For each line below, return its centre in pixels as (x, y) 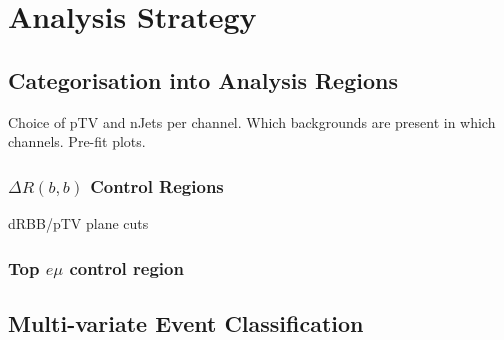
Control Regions (157, 185)
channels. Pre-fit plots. (77, 141)
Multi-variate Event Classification (186, 322)
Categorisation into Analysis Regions (203, 79)
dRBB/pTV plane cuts (78, 222)
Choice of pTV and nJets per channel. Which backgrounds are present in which (252, 121)
